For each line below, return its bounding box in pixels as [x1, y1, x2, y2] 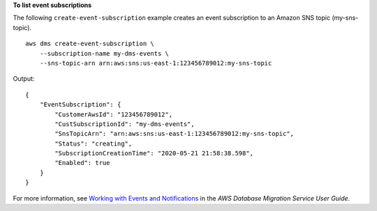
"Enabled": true [54, 159, 110, 167]
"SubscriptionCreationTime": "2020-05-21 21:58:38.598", [54, 150, 254, 157]
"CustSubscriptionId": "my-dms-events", [54, 120, 195, 128]
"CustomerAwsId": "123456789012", [54, 110, 173, 118]
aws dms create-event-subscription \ [25, 40, 155, 48]
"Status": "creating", [54, 139, 133, 148]
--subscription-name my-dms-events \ [39, 49, 169, 57]
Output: [13, 75, 35, 83]
